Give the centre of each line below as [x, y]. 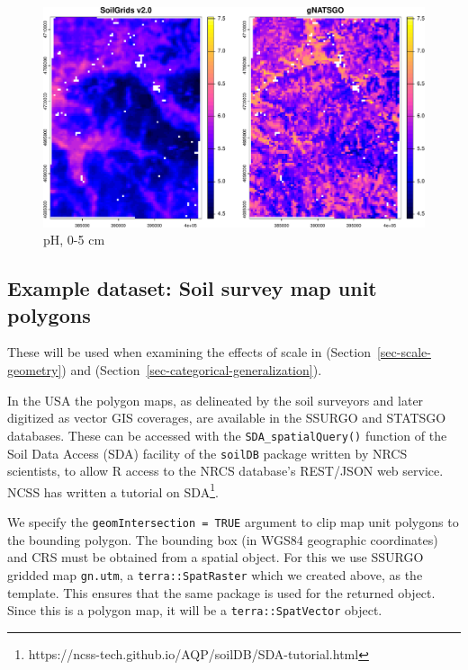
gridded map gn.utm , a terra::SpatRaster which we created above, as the [215, 574]
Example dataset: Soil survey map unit [192, 288]
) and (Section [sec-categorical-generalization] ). [192, 370]
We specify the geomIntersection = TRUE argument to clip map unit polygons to [233, 522]
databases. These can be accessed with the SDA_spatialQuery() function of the [227, 435]
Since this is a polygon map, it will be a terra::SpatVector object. [195, 610]
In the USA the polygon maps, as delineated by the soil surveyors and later [216, 400]
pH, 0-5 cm [74, 240]
